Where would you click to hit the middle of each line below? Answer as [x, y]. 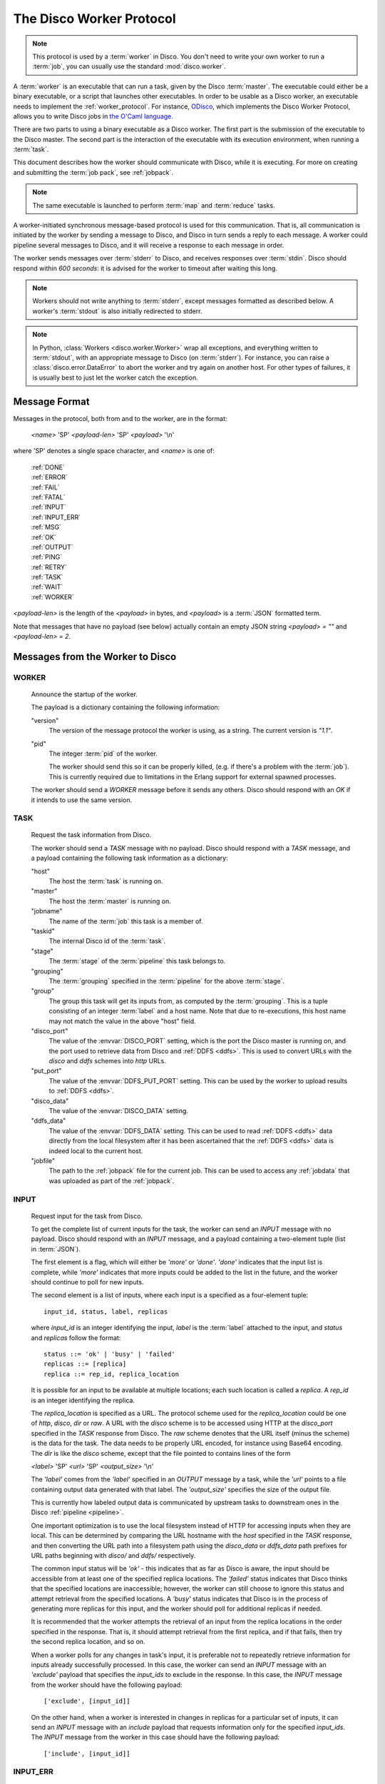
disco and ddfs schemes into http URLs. [108, 1061]
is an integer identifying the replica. [83, 1400]
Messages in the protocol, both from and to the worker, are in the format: [120, 418]
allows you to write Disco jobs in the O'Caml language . [93, 116]
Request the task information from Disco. [91, 835]
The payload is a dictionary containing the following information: [125, 707]
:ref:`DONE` [48, 467]
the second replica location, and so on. [88, 1642]
